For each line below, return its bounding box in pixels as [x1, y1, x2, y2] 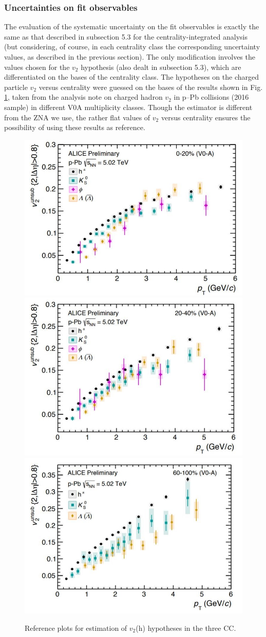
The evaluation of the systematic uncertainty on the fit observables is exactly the [4, 21, 259, 32]
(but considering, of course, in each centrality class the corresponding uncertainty [4, 41, 260, 52]
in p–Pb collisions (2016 [174, 92, 249, 102]
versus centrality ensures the [161, 112, 251, 122]
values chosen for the [4, 61, 70, 72]
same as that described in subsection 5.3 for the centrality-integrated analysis [4, 31, 248, 42]
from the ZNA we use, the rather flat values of [4, 112, 150, 122]
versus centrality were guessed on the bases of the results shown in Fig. [39, 81, 263, 92]
